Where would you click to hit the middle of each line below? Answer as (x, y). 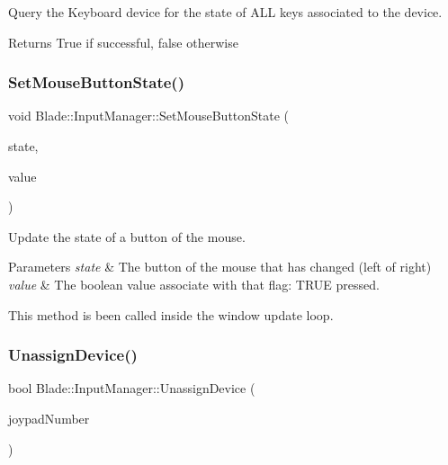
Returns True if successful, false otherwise (123, 42)
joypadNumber (49, 418)
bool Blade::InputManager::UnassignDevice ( (132, 388)
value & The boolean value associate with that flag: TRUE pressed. (194, 284)
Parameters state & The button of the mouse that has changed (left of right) (220, 267)
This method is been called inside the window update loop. (171, 314)
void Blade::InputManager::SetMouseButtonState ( (149, 116)
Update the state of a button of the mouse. (127, 236)
